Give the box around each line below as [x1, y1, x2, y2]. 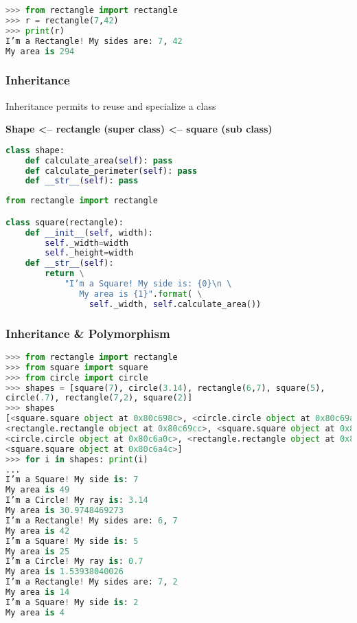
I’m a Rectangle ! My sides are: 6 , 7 [5, 515, 178, 525]
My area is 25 [5, 546, 70, 556]
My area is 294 [5, 46, 75, 56]
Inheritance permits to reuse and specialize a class [5, 98, 216, 113]
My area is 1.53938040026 [5, 567, 124, 577]
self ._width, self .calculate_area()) [89, 299, 262, 309]
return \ [45, 269, 84, 279]
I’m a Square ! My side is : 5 [5, 536, 139, 546]
